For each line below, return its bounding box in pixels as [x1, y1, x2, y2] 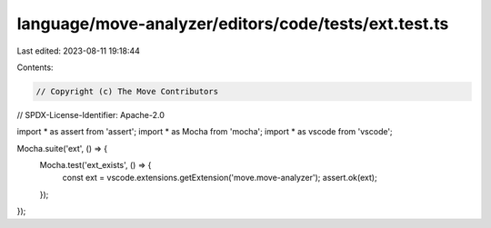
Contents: [16, 62, 54, 73]
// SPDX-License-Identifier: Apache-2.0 [16, 109, 165, 120]
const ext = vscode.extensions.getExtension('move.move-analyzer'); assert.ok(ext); [62, 173, 377, 183]
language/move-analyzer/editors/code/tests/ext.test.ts [16, 14, 449, 34]
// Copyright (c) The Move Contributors [35, 86, 218, 96]
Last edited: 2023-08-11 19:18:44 [16, 45, 141, 56]
